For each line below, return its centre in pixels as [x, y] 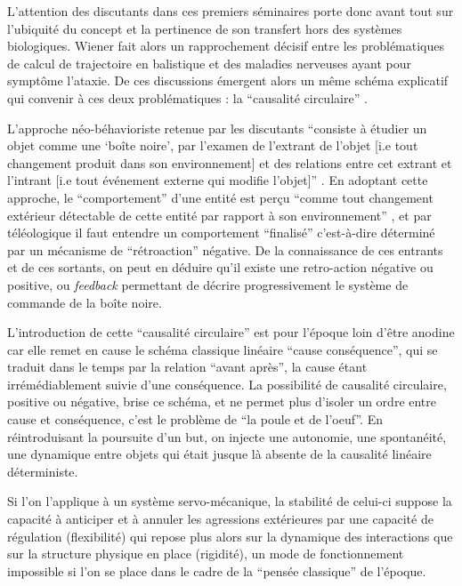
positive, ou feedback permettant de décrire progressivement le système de [208, 284]
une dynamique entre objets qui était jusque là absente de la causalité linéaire [219, 454]
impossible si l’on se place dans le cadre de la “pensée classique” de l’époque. [217, 570]
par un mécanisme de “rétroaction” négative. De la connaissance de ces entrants [225, 249]
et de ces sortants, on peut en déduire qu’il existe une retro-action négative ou [220, 267]
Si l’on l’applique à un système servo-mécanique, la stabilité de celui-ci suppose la [230, 501]
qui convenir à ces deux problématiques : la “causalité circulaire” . [187, 97]
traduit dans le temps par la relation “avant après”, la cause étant [187, 367]
